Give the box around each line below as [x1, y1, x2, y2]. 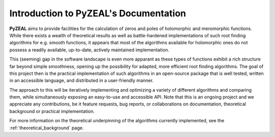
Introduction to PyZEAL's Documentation [9, 8, 186, 19]
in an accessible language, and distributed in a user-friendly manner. [9, 77, 154, 84]
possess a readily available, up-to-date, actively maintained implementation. [9, 46, 170, 53]
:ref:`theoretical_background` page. [9, 125, 84, 131]
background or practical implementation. [9, 108, 95, 114]
